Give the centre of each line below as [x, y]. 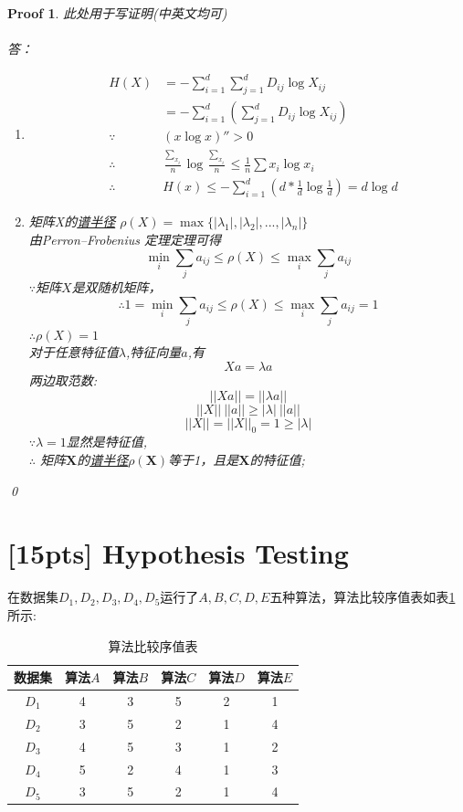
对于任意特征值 [74, 352]
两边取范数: [63, 380]
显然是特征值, [107, 442]
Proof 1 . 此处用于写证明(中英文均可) [117, 13]
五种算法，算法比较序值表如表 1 [363, 597]
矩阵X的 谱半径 [72, 221]
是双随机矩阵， [116, 286]
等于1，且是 [204, 460]
